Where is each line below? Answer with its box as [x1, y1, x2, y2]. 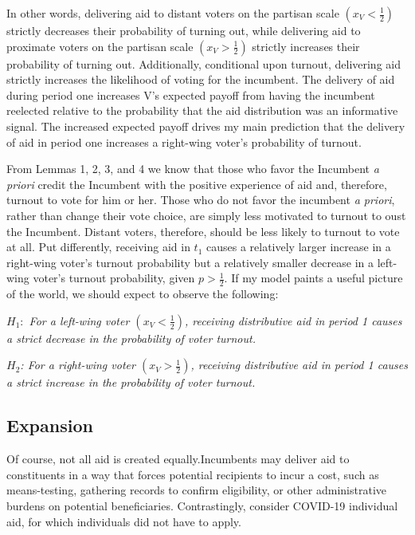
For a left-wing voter [29, 312, 130, 328]
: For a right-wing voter [20, 356, 135, 373]
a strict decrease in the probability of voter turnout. [6, 329, 256, 346]
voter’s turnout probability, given [33, 269, 195, 286]
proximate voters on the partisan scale [6, 37, 194, 54]
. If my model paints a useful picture [224, 269, 403, 286]
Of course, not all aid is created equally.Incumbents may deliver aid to [6, 450, 350, 467]
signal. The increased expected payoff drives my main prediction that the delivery [6, 117, 405, 134]
